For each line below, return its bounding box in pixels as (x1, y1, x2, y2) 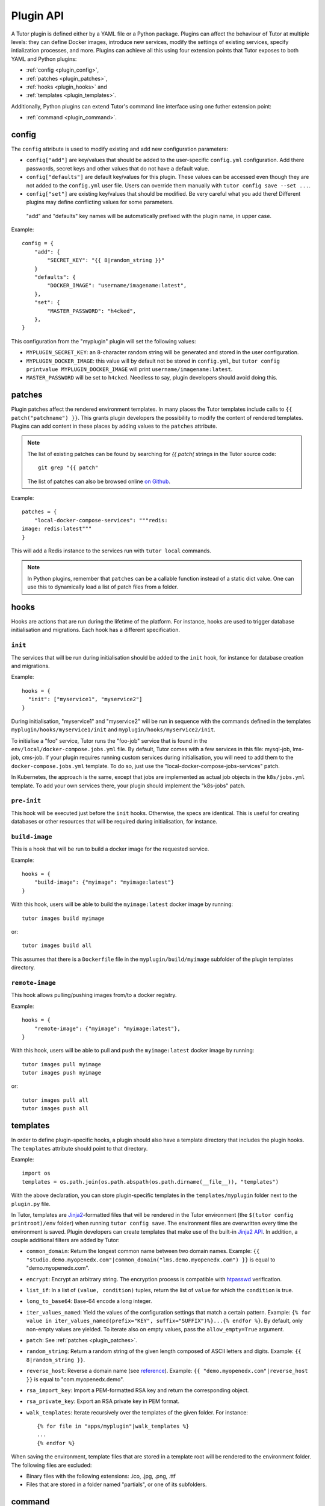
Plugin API (11, 9, 64, 22)
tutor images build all (22, 942, 92, 949)
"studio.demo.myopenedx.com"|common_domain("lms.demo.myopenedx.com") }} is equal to (26, 1256, 276, 1263)
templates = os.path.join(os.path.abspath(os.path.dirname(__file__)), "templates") (22, 1178, 279, 1185)
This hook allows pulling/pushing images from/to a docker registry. (11, 992, 177, 999)
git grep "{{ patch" (38, 464, 99, 471)
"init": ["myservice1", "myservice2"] (28, 696, 143, 703)
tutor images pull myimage (22, 1061, 102, 1067)
